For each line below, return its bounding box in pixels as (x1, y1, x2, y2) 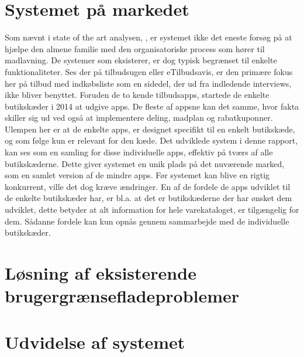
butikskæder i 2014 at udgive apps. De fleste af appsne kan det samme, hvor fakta (5, 100, 299, 112)
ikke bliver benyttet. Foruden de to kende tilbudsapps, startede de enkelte (5, 89, 270, 101)
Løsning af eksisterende (5, 261, 196, 284)
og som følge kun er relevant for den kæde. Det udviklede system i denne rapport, (5, 134, 298, 147)
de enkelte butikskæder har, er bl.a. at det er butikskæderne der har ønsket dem (5, 192, 292, 204)
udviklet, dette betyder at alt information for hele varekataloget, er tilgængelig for (5, 203, 299, 216)
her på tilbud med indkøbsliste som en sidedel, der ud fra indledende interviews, (5, 77, 292, 89)
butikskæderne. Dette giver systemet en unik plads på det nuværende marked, (5, 157, 285, 169)
